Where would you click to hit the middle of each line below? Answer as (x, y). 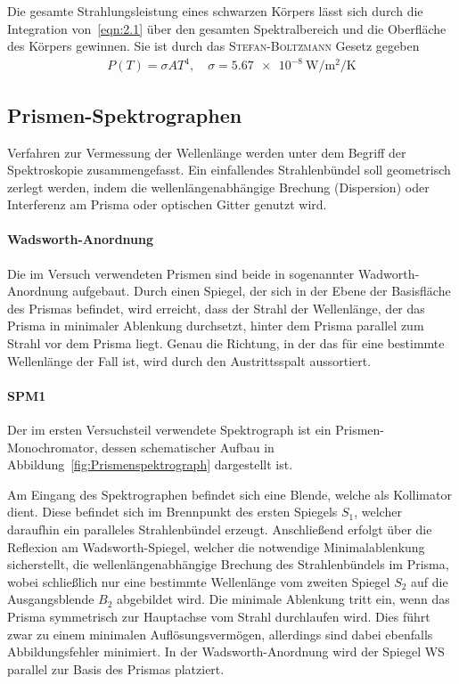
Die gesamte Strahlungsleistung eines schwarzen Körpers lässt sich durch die (215, 11)
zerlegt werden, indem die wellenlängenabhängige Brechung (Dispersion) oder (218, 187)
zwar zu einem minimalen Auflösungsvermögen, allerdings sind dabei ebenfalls (220, 634)
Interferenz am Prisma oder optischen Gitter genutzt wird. (167, 204)
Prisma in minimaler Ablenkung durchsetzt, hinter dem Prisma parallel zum (216, 326)
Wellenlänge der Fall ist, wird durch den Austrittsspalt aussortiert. (189, 360)
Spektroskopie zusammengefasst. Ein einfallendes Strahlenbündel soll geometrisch (229, 170)
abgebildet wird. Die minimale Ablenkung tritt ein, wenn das (283, 599)
